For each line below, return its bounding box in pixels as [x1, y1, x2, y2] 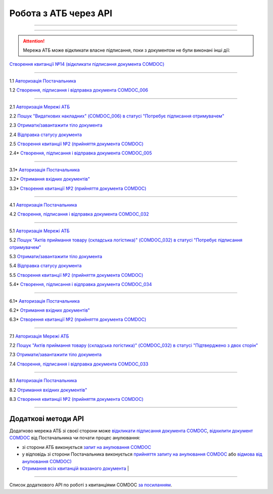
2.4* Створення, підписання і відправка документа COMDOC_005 [9, 150, 152, 156]
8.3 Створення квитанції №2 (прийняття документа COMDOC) [9, 396, 144, 402]
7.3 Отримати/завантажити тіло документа [9, 352, 102, 358]
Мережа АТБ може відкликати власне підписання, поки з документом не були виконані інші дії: [23, 47, 230, 53]
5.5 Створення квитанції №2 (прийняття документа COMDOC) [9, 272, 144, 278]
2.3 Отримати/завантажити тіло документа [9, 122, 103, 129]
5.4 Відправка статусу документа [9, 263, 82, 269]
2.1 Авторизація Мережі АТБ [9, 104, 70, 110]
